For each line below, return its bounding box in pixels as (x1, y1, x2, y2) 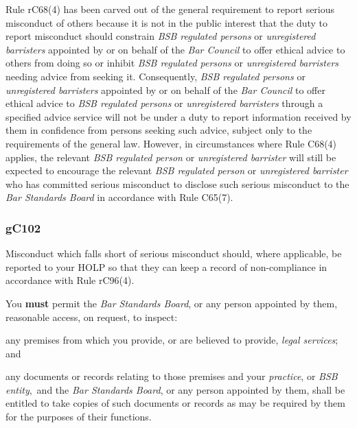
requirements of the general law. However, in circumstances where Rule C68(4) (5, 136, 337, 150)
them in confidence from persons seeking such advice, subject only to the (5, 123, 312, 137)
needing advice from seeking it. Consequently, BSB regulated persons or (5, 69, 306, 83)
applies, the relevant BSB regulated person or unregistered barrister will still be (5, 150, 336, 164)
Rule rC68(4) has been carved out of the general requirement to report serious (5, 2, 335, 16)
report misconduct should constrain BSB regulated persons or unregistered (5, 29, 316, 43)
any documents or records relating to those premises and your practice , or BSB (5, 369, 338, 383)
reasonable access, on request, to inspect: (5, 309, 178, 324)
